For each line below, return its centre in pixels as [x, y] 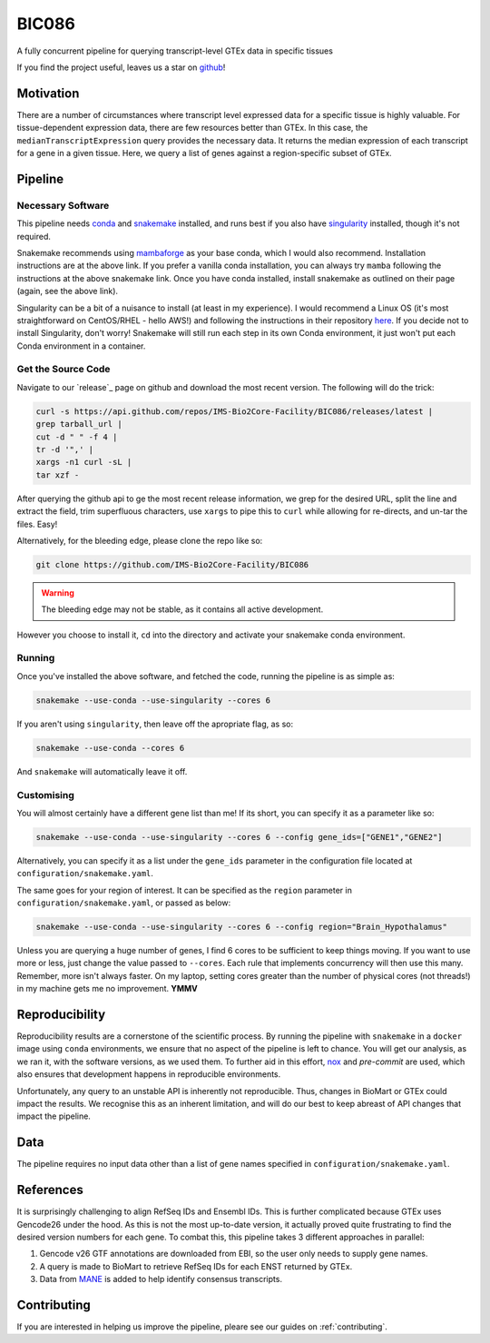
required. [34, 236]
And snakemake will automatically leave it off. [102, 771]
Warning [58, 592]
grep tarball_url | [79, 424]
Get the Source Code [64, 370]
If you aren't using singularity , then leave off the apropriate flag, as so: [155, 724]
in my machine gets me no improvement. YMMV [108, 989]
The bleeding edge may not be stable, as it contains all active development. [182, 609]
